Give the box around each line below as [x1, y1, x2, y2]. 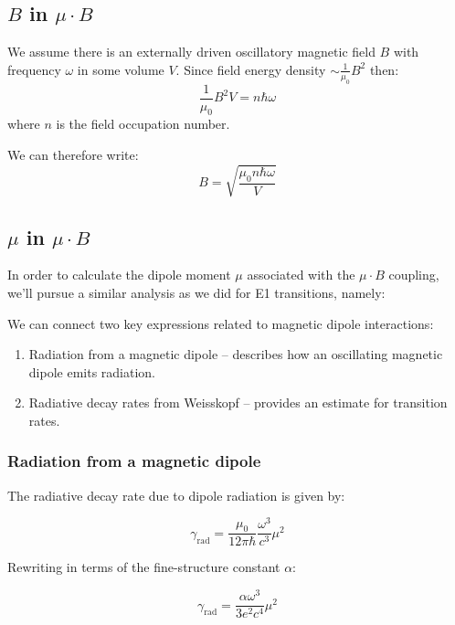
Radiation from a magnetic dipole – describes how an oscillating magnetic [28, 344, 443, 364]
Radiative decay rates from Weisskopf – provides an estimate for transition [28, 393, 448, 412]
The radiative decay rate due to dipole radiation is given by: [7, 485, 345, 504]
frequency [7, 59, 61, 79]
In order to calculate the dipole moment [7, 265, 231, 284]
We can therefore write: [7, 145, 139, 164]
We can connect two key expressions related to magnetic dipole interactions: [7, 313, 434, 333]
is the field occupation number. [56, 114, 230, 133]
